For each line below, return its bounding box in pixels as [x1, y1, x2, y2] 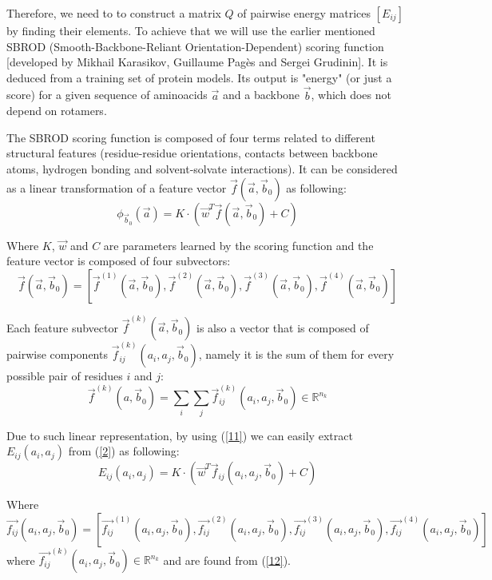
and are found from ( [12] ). [163, 551, 291, 568]
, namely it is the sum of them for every [198, 346, 395, 363]
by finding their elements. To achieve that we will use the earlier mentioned [6, 22, 375, 38]
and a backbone [223, 86, 300, 103]
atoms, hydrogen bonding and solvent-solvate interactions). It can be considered [6, 160, 398, 177]
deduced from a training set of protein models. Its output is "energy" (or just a [6, 69, 392, 85]
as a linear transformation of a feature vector [6, 179, 227, 196]
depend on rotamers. [6, 102, 107, 119]
